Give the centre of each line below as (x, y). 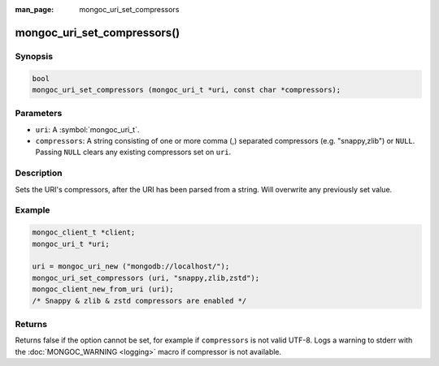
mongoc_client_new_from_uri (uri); (103, 289)
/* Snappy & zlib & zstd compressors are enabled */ (139, 301)
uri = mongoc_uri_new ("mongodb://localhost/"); (131, 267)
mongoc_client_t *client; (84, 233)
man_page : (35, 9)
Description (39, 173)
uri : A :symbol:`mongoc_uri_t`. (87, 129)
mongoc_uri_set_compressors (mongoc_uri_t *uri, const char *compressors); (187, 90)
